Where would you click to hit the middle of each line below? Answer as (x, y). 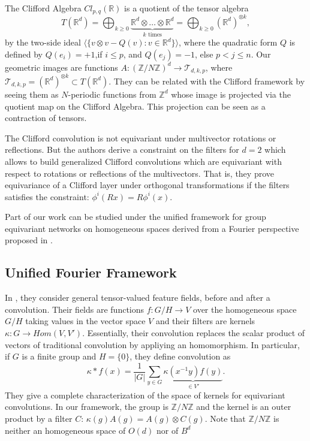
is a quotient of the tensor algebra (186, 8)
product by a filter (39, 418)
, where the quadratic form (228, 42)
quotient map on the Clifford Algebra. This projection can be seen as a (135, 106)
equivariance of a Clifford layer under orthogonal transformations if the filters (147, 185)
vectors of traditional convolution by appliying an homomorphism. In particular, (152, 344)
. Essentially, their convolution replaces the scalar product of (194, 333)
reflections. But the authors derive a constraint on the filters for (122, 149)
